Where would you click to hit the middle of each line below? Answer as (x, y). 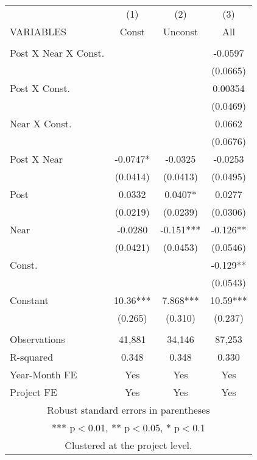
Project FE (33, 392)
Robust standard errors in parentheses (128, 410)
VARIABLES (38, 31)
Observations (37, 339)
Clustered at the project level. (128, 445)
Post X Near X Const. (57, 53)
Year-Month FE (44, 374)
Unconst (181, 31)
